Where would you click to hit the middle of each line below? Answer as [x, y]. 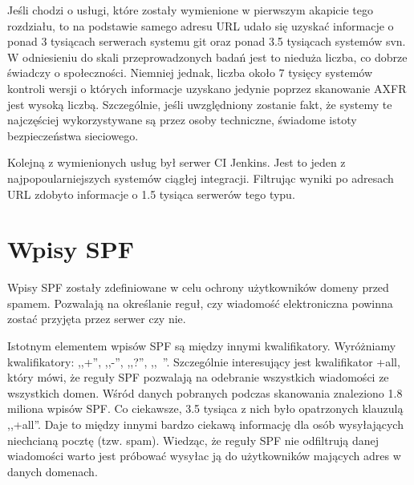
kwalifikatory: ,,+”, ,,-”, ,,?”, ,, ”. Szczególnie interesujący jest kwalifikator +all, [204, 361]
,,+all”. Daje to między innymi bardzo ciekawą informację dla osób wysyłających [205, 424]
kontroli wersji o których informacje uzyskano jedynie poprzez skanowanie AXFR [207, 88]
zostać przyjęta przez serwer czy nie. [97, 319]
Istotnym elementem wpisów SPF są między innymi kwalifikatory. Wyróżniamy [202, 346]
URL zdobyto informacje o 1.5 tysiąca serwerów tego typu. [151, 194]
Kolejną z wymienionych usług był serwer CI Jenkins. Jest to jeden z [177, 162]
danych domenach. [53, 471]
